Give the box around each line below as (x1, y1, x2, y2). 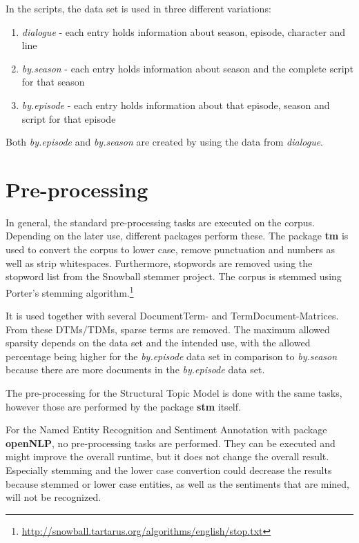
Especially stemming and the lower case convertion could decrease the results (6, 463, 332, 477)
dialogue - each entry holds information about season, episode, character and (21, 24, 346, 39)
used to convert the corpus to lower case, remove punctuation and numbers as (6, 242, 335, 257)
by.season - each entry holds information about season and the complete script (21, 61, 353, 75)
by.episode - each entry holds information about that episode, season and (21, 97, 330, 112)
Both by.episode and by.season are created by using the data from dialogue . (6, 135, 324, 149)
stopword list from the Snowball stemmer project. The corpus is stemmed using (6, 269, 342, 284)
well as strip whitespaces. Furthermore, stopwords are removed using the (6, 255, 313, 270)
